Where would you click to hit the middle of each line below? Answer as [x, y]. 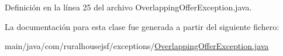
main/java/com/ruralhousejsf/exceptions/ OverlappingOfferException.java [137, 46]
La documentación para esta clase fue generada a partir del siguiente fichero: [142, 26]
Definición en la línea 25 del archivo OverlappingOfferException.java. [128, 7]
